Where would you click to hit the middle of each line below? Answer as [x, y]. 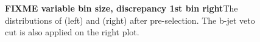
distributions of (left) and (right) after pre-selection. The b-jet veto [130, 20]
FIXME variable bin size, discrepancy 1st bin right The [121, 8]
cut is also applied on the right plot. [72, 32]
